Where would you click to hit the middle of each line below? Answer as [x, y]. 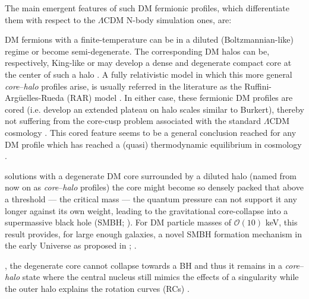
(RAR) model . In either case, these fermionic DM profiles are [180, 98]
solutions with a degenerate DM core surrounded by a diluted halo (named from [151, 175]
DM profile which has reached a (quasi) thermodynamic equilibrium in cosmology [153, 144]
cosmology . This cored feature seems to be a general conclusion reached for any [151, 132]
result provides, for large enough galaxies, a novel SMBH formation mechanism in [154, 233]
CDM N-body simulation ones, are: [168, 19]
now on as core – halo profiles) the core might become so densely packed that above [154, 187]
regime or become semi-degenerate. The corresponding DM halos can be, [137, 51]
